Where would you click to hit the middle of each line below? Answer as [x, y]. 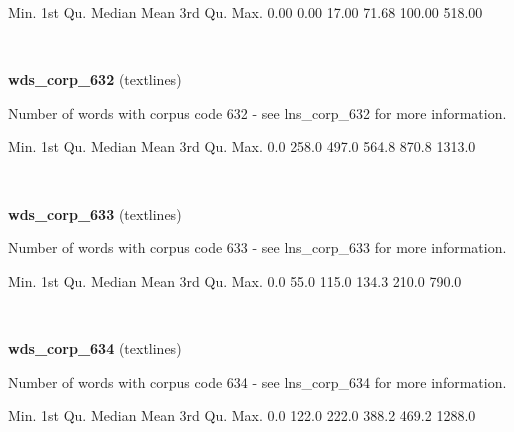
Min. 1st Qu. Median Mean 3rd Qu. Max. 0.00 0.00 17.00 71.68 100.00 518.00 [245, 12]
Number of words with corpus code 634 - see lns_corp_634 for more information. [257, 381]
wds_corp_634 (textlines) [95, 347]
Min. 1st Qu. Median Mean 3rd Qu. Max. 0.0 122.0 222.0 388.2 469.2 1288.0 [242, 415]
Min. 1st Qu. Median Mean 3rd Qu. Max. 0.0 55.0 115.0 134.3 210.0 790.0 [235, 280]
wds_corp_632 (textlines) [95, 79]
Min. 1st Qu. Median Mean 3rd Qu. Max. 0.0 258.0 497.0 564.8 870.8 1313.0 [242, 146]
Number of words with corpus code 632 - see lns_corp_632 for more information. [257, 112]
